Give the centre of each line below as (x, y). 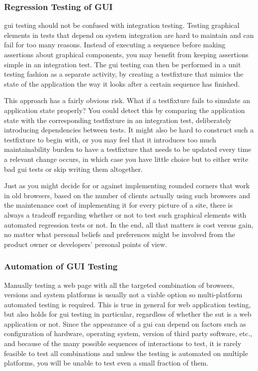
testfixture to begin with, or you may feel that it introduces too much (110, 139)
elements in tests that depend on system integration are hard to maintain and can (129, 35)
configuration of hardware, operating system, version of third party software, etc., (128, 333)
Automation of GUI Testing (61, 266)
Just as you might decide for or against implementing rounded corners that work (127, 185)
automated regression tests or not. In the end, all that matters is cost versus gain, (129, 224)
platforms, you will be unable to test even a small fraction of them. (106, 363)
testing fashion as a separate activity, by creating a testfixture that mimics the (124, 74)
